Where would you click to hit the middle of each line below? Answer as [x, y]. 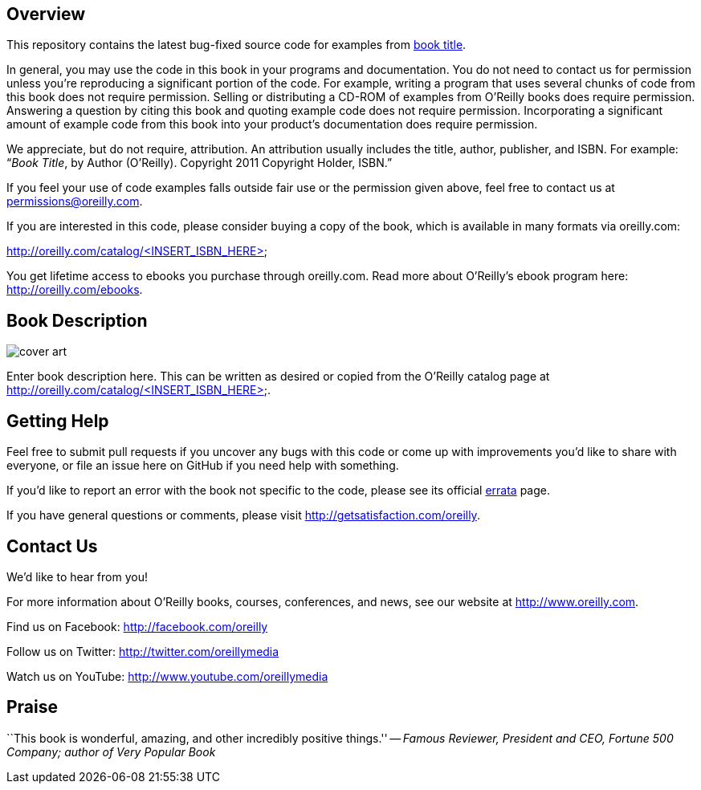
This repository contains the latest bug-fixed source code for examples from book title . [236, 45]
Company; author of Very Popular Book [111, 751]
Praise [33, 707]
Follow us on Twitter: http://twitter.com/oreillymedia [143, 651]
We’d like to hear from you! [77, 576]
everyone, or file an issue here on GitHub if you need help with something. [203, 466]
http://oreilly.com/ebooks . [75, 290]
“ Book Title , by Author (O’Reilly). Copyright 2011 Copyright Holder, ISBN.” [200, 163]
